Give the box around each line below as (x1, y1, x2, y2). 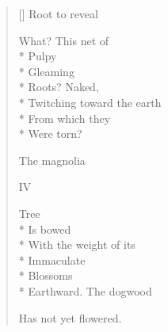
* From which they (18, 109, 111, 126)
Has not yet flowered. (18, 309, 122, 326)
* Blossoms (18, 267, 73, 284)
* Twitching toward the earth (18, 93, 162, 110)
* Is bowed (18, 220, 71, 237)
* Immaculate (18, 251, 86, 268)
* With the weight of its (18, 236, 136, 253)
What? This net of (18, 32, 109, 48)
